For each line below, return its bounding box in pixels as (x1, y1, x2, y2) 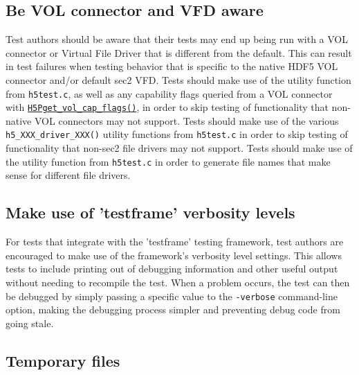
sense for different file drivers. (6, 168, 131, 182)
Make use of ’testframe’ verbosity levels (6, 202, 295, 223)
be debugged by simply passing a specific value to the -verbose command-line (6, 288, 338, 303)
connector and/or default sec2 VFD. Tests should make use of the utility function (6, 72, 351, 87)
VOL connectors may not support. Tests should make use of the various (34, 113, 339, 128)
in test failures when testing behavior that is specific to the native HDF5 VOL (6, 59, 338, 73)
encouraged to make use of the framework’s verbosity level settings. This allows (6, 247, 342, 262)
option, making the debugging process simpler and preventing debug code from (6, 302, 340, 317)
